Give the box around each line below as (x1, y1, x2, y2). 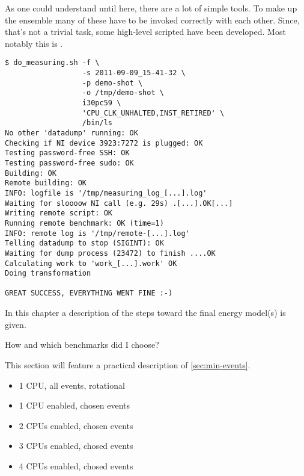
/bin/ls (82, 119, 112, 128)
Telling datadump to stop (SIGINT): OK (5, 239, 164, 248)
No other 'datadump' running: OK (5, 128, 138, 137)
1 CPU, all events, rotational (19, 379, 125, 391)
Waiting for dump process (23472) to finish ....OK (5, 249, 216, 258)
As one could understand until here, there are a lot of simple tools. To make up (5, 2, 297, 14)
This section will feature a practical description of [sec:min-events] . (5, 358, 251, 371)
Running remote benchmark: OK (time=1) (5, 218, 164, 227)
